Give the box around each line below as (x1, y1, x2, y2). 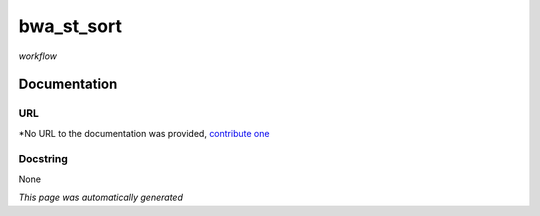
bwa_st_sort (18, 15, 122, 37)
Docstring (18, 152, 69, 166)
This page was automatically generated (18, 191, 184, 204)
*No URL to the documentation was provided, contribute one (18, 127, 270, 139)
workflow (18, 50, 58, 62)
